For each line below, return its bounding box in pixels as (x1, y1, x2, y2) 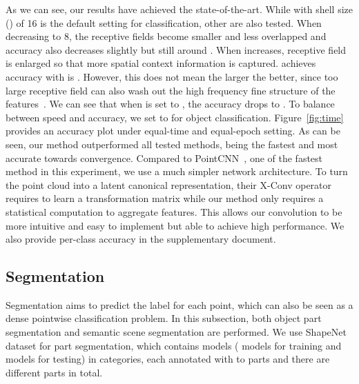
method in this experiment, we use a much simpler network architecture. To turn (6, 164, 348, 179)
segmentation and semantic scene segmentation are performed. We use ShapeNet (6, 325, 347, 339)
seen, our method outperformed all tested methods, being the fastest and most (6, 137, 338, 151)
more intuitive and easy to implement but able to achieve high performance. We (6, 218, 345, 232)
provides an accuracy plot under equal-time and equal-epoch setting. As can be (6, 123, 340, 138)
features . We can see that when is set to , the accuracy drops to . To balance (6, 97, 335, 111)
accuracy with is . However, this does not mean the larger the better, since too (6, 69, 338, 83)
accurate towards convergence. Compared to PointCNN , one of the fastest (6, 150, 323, 165)
